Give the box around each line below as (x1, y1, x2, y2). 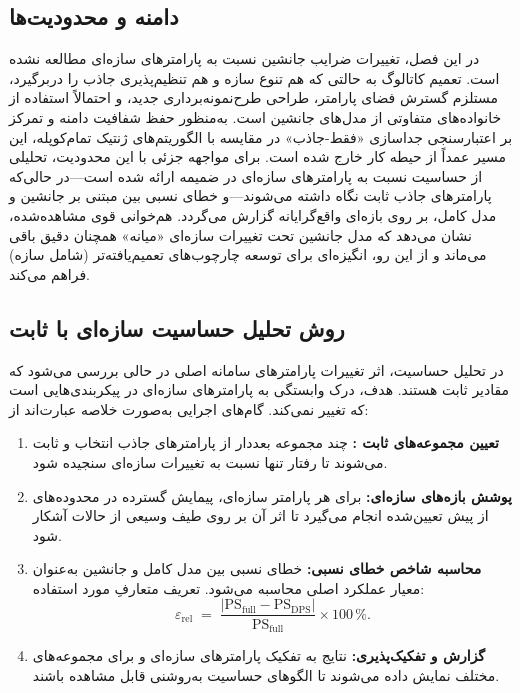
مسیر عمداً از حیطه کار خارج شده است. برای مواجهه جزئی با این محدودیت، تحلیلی (9, 146, 506, 167)
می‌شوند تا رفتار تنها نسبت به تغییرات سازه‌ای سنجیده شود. (32, 451, 388, 472)
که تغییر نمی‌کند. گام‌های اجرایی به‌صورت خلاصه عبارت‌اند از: (9, 398, 369, 419)
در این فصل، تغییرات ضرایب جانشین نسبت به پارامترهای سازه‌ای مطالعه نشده (9, 48, 480, 69)
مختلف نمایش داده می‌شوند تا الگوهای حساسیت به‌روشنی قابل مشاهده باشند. (32, 664, 500, 685)
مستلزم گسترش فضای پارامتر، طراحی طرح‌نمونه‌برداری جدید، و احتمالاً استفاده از (9, 87, 499, 108)
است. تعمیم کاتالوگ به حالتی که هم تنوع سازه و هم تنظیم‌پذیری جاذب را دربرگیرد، (9, 67, 500, 88)
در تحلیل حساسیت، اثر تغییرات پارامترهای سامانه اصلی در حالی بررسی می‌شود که (9, 359, 504, 380)
